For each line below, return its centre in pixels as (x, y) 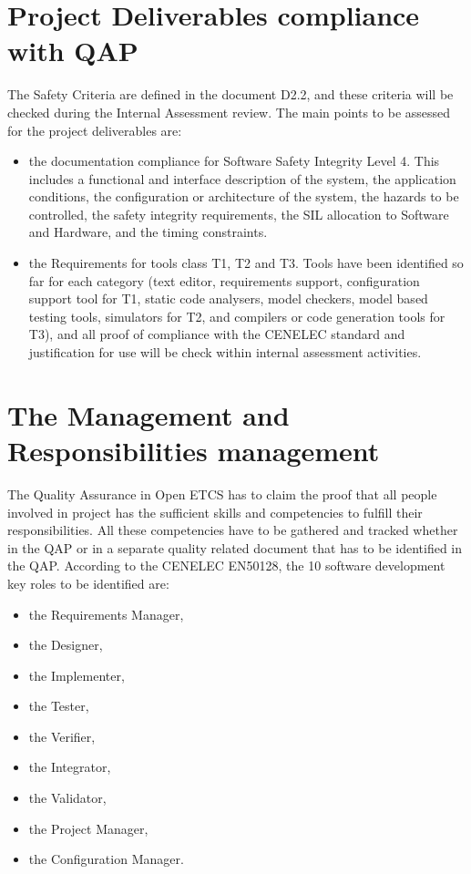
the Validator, (67, 798)
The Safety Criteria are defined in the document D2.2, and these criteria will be (230, 94)
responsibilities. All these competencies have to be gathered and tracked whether (233, 530)
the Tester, (59, 706)
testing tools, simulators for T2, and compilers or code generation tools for (237, 316)
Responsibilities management (194, 450)
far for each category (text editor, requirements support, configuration (224, 280)
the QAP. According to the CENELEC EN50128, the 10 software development (226, 566)
